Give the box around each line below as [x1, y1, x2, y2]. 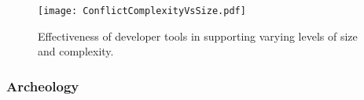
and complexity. [38, 43, 114, 59]
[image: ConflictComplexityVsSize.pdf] [38, 5, 246, 16]
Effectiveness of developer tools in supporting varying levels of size [38, 27, 358, 44]
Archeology [6, 76, 79, 95]
